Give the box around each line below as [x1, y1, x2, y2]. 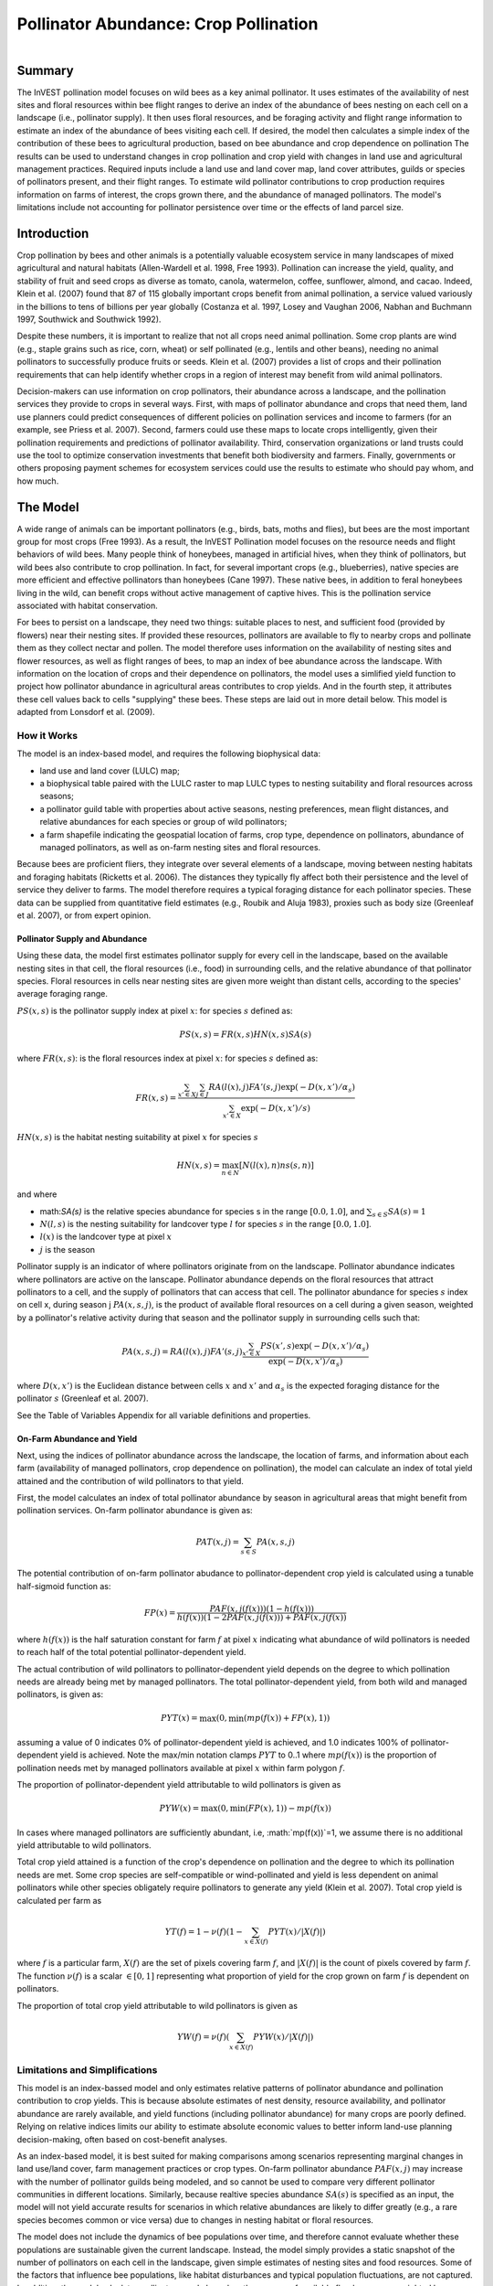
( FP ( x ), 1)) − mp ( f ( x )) [245, 1803, 332, 1814]
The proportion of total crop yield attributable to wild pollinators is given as [16, 2000, 299, 2011]
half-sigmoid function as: [16, 1580, 111, 1591]
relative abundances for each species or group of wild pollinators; [39, 817, 288, 828]
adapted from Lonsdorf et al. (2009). [16, 707, 155, 718]
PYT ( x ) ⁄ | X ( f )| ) [267, 1926, 326, 1937]
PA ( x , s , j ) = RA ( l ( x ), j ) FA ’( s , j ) [121, 1346, 243, 1357]
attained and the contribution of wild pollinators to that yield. [16, 1475, 244, 1486]
